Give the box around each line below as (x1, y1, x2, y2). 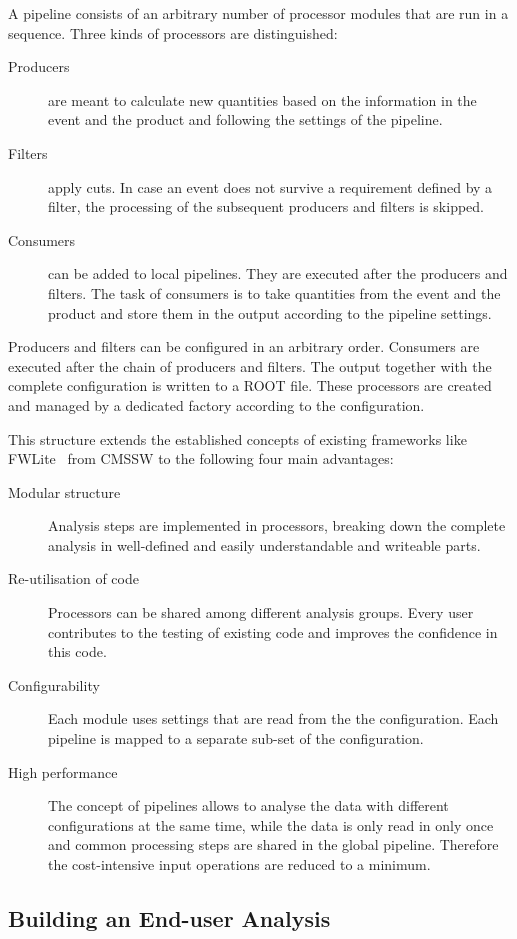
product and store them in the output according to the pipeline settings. (48, 302, 492, 323)
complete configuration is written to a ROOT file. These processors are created (8, 375, 492, 396)
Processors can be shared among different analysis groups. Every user (48, 602, 474, 623)
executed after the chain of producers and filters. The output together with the (8, 355, 492, 376)
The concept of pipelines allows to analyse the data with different (48, 795, 449, 816)
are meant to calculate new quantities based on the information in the (48, 89, 477, 110)
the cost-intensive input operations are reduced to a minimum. (48, 854, 431, 874)
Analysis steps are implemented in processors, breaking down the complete (48, 515, 506, 536)
